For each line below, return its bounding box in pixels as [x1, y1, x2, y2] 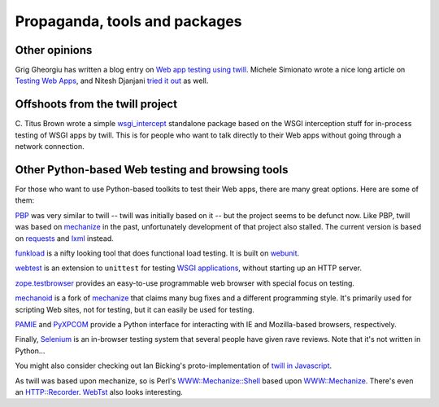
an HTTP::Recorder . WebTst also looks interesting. [15, 387, 183, 396]
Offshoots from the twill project [15, 98, 178, 112]
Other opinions [15, 43, 93, 57]
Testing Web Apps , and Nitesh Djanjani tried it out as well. [15, 76, 209, 85]
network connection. [15, 142, 85, 151]
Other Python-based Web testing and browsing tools [15, 163, 289, 177]
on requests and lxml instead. [15, 233, 114, 243]
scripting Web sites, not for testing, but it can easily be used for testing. [15, 304, 255, 314]
